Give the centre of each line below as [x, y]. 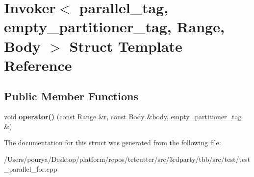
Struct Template [126, 46]
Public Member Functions [71, 96]
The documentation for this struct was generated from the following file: [113, 143]
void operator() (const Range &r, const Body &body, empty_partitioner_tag [123, 117]
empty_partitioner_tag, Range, [114, 27]
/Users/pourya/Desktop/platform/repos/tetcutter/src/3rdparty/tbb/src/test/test [127, 159]
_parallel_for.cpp [31, 168]
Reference [38, 65]
